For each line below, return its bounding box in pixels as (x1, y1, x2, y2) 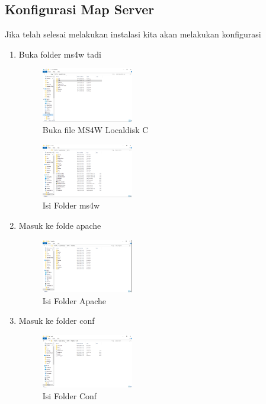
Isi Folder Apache (42, 294, 107, 307)
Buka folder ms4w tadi (18, 48, 101, 60)
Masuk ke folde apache (18, 219, 101, 231)
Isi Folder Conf (42, 389, 97, 402)
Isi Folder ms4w (42, 199, 100, 212)
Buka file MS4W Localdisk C (42, 124, 149, 136)
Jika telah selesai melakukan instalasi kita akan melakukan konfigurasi (5, 28, 261, 40)
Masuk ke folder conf (18, 314, 95, 327)
